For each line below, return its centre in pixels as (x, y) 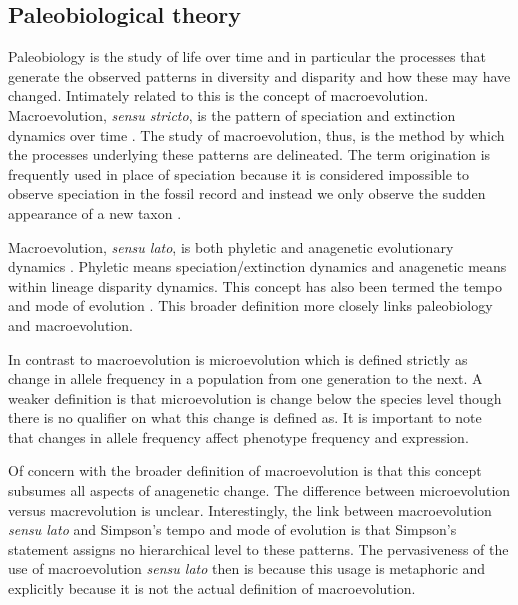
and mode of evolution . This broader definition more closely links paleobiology (250, 305)
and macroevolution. (70, 324)
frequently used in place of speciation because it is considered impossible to (239, 173)
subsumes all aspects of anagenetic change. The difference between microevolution (259, 490)
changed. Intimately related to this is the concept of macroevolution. (218, 95)
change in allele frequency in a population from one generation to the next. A (245, 378)
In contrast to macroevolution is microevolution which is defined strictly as (238, 358)
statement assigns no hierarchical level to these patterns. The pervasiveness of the (258, 548)
